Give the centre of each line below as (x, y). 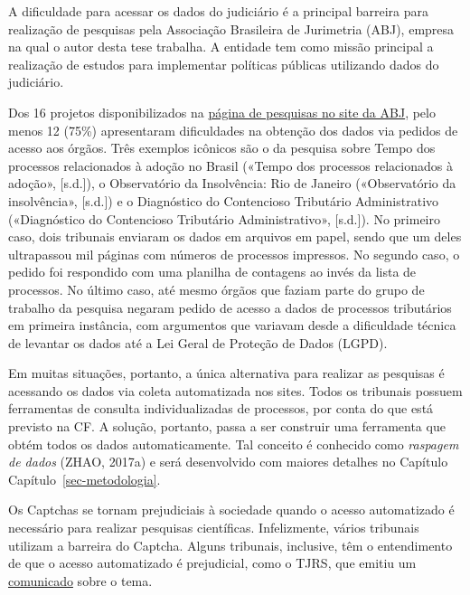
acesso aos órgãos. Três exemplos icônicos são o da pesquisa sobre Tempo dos (222, 148)
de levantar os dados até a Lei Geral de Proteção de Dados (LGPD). (198, 342)
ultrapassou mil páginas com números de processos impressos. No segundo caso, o (234, 254)
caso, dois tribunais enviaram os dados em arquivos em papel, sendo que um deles (235, 236)
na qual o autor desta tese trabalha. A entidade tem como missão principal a (221, 47)
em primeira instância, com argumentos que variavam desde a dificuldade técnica (232, 325)
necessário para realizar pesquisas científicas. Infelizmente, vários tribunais (214, 528)
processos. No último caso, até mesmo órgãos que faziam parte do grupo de (216, 289)
